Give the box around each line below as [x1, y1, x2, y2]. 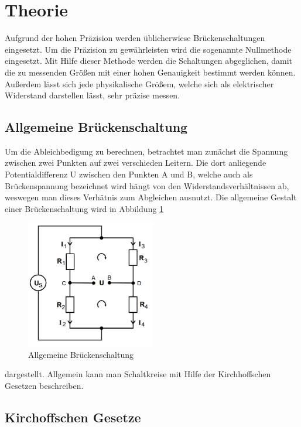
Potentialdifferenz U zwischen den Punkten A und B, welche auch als [5, 168, 253, 180]
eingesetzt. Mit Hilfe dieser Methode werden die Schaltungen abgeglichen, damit [5, 54, 293, 67]
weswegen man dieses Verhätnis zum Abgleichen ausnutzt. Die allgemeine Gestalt [5, 191, 297, 203]
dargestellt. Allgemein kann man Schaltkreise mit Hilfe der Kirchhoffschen [5, 368, 271, 380]
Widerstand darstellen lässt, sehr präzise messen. [5, 89, 180, 101]
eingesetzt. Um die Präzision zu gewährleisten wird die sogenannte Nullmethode [5, 43, 292, 55]
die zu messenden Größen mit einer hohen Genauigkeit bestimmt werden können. [5, 66, 296, 78]
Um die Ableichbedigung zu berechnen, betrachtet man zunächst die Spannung [5, 145, 288, 157]
